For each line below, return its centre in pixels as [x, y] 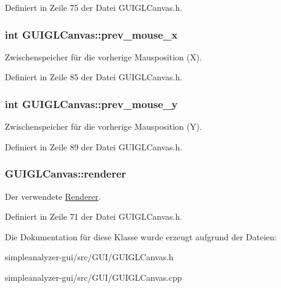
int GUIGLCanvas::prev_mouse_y [91, 104]
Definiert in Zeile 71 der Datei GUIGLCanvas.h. [94, 216]
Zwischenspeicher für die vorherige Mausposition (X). [103, 56]
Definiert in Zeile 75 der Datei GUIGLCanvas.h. [94, 7]
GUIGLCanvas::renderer [66, 174]
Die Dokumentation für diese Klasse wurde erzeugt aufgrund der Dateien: [141, 236]
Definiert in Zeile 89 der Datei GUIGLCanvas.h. [94, 146]
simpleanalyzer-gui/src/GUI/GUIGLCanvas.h [89, 257]
